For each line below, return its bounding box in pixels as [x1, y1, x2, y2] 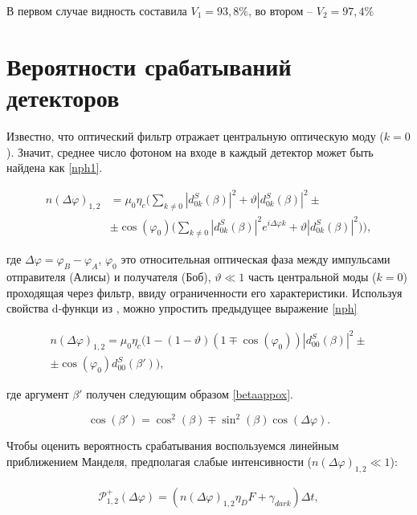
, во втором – [247, 2, 313, 18]
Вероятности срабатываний [6, 49, 292, 82]
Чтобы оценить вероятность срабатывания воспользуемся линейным [6, 437, 339, 454]
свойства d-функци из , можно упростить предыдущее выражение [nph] [6, 300, 358, 317]
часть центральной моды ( [247, 268, 377, 285]
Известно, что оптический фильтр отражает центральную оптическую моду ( [6, 127, 384, 144]
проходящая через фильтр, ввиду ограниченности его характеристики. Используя [6, 284, 403, 300]
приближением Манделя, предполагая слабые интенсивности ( [6, 452, 313, 469]
